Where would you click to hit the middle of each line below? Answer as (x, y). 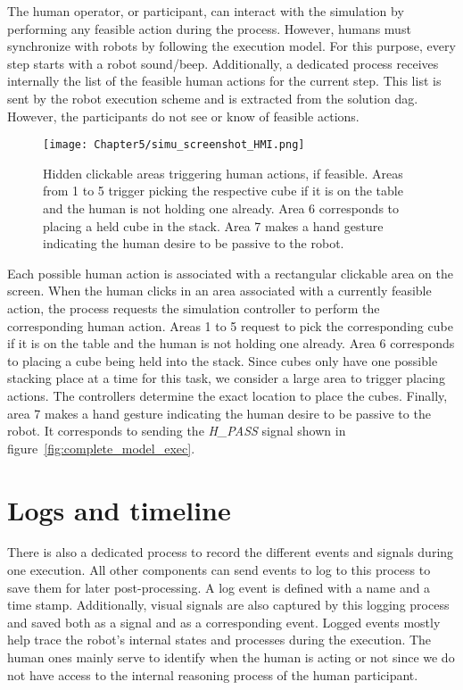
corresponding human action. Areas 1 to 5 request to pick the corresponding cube (230, 325)
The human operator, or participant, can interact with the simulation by (206, 11)
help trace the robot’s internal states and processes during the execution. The (219, 640)
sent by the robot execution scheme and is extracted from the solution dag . (213, 98)
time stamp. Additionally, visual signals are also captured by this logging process (228, 605)
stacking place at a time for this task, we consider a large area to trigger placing (226, 378)
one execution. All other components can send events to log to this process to (219, 570)
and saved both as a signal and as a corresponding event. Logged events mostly (224, 622)
